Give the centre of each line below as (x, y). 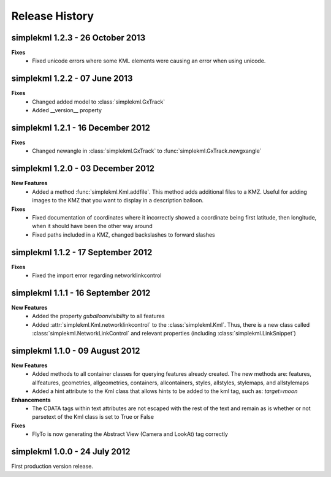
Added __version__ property (67, 110)
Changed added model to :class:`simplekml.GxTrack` (99, 102)
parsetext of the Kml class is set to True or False (93, 417)
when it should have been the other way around (92, 226)
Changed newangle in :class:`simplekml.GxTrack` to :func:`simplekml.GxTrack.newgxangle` (147, 151)
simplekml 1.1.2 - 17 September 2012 (82, 252)
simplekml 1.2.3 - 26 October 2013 (78, 38)
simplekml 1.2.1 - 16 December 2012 (81, 128)
